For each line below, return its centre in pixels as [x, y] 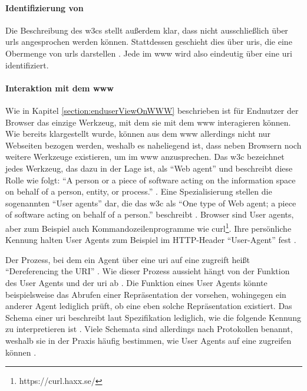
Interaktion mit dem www [60, 88]
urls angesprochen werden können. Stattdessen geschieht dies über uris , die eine [149, 42]
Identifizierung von [44, 7]
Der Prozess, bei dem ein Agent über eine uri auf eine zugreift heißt [128, 259]
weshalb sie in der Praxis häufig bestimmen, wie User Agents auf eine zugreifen [148, 340]
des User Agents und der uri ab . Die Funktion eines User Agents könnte [136, 282]
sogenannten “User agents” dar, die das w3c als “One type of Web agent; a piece [151, 203]
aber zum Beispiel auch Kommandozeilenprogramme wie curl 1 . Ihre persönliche [148, 227]
